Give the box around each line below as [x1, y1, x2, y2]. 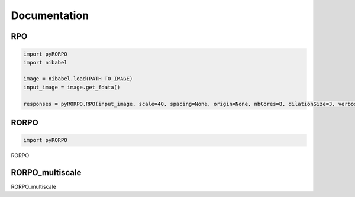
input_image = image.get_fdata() [23, 83, 121, 91]
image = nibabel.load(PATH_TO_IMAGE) [23, 76, 133, 82]
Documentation [11, 9, 89, 22]
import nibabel [23, 59, 67, 66]
